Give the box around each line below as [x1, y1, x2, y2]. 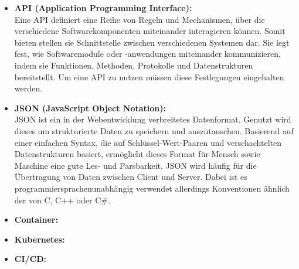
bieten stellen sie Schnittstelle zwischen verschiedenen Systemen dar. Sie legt [14, 36, 290, 48]
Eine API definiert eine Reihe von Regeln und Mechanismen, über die [14, 13, 265, 25]
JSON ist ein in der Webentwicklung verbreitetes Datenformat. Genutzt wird [14, 113, 291, 125]
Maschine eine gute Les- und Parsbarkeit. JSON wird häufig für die [14, 159, 257, 171]
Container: [14, 213, 58, 226]
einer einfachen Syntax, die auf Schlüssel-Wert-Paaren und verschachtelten [14, 136, 282, 148]
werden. [14, 82, 42, 94]
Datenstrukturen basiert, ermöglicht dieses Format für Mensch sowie [14, 148, 260, 160]
